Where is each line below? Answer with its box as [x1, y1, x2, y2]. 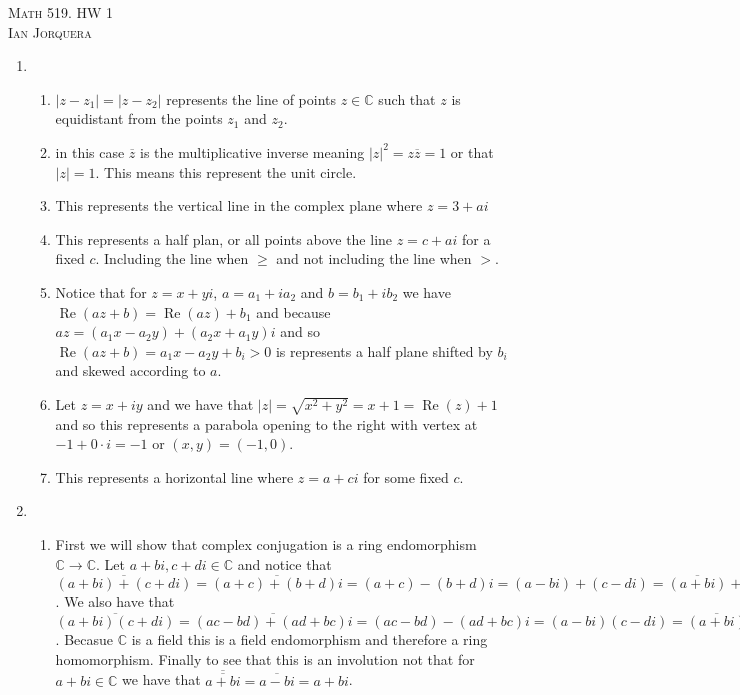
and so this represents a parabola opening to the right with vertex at [55, 413, 478, 434]
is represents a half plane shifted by [275, 340, 493, 361]
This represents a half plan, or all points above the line [55, 228, 393, 249]
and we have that [147, 393, 254, 414]
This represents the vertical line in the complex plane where [55, 195, 423, 216]
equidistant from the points [55, 108, 223, 129]
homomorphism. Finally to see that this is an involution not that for [55, 648, 475, 669]
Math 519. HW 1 [8, 2, 113, 22]
